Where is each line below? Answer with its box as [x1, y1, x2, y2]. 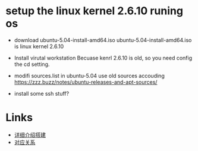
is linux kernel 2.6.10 [14, 43, 64, 50]
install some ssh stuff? [14, 90, 70, 97]
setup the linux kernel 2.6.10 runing [5, 4, 184, 18]
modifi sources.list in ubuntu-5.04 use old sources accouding [14, 72, 165, 79]
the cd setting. [14, 61, 50, 68]
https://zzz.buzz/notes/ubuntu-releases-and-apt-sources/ [14, 78, 158, 86]
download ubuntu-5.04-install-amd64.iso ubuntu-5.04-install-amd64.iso [14, 36, 192, 43]
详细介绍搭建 [14, 131, 46, 138]
